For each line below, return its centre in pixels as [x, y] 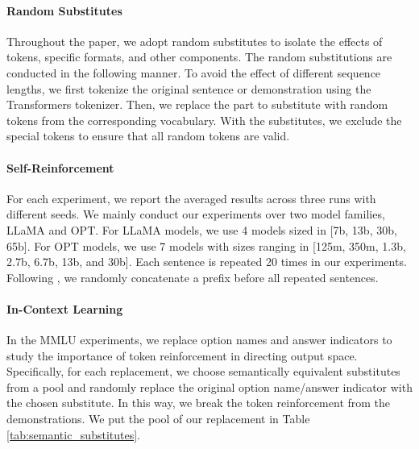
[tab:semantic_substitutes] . [73, 434]
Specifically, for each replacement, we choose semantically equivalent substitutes [203, 371]
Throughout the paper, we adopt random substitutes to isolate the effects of [195, 41]
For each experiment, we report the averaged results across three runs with [191, 198]
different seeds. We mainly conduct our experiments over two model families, [196, 214]
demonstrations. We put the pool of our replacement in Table [158, 419]
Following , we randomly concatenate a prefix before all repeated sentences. [193, 277]
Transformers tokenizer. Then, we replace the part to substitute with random [197, 104]
